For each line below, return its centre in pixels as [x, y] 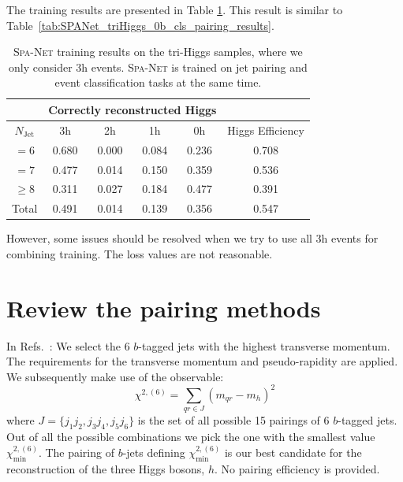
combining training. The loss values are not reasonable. [140, 253]
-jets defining [154, 452]
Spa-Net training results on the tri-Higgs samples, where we [158, 52]
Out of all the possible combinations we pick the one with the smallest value [191, 436]
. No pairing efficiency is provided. [297, 468]
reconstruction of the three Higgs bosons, [106, 468]
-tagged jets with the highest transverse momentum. [264, 345]
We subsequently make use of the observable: [115, 376]
